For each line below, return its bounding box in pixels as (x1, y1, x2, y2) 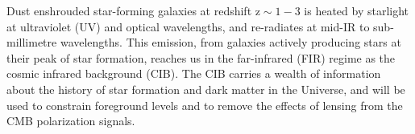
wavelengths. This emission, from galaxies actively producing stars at (60, 34, 401, 51)
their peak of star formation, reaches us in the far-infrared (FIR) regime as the (6, 49, 396, 66)
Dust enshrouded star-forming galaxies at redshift (6, 2, 252, 18)
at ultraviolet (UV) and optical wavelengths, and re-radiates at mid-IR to (6, 18, 370, 35)
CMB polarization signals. (6, 112, 135, 129)
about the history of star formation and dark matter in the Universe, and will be (6, 80, 405, 97)
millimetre (6, 34, 57, 51)
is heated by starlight (304, 2, 409, 18)
